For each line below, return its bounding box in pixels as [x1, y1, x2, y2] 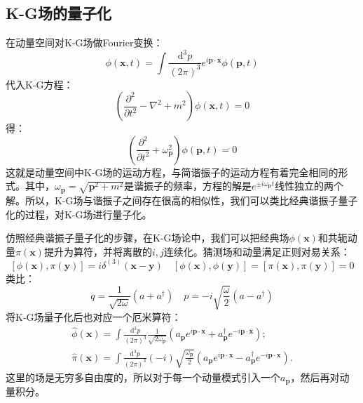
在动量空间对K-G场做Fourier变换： [6, 35, 163, 50]
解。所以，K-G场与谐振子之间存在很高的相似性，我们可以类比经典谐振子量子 [6, 192, 358, 207]
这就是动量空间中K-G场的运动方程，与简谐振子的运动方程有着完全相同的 [6, 164, 338, 179]
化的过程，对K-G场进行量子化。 [6, 206, 152, 221]
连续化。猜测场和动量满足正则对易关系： [163, 244, 350, 258]
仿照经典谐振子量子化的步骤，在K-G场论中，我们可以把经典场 [6, 230, 289, 245]
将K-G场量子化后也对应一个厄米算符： [6, 309, 181, 324]
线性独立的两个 [274, 178, 343, 193]
